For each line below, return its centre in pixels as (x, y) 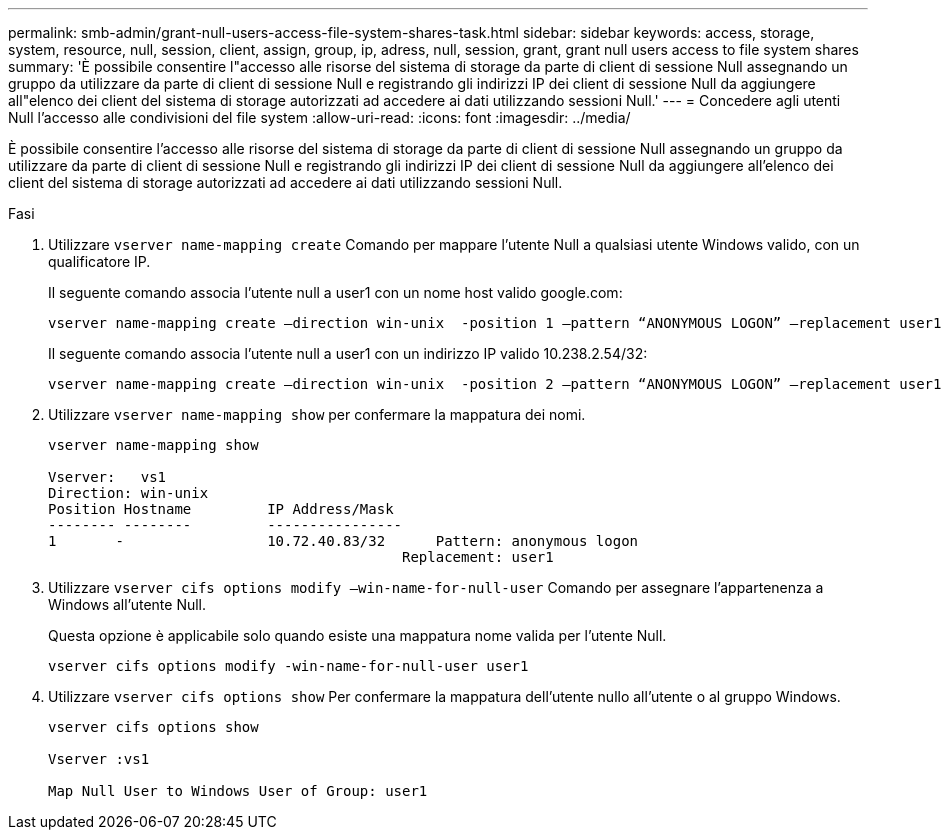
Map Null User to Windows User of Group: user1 (238, 791)
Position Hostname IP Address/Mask (221, 509)
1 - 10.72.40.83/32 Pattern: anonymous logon (343, 541)
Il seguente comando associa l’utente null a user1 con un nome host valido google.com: (335, 292)
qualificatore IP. (99, 261)
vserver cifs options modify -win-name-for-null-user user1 (288, 666)
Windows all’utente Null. (127, 604)
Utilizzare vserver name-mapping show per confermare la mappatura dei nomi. (317, 414)
